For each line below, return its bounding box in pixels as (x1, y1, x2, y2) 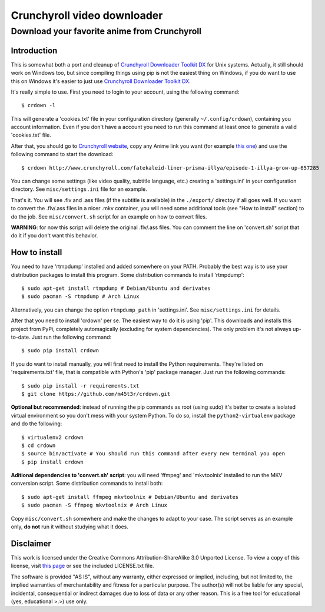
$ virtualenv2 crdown (21, 434, 84, 441)
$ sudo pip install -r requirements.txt (21, 382, 140, 389)
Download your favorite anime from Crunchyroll (11, 26, 202, 37)
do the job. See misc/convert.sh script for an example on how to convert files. (11, 213, 207, 220)
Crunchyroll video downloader (11, 9, 163, 22)
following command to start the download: (11, 151, 114, 158)
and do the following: (11, 420, 62, 427)
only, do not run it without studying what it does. (11, 523, 129, 530)
